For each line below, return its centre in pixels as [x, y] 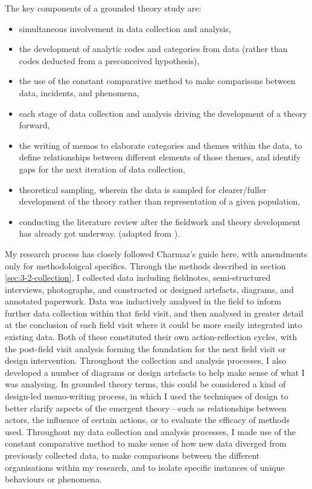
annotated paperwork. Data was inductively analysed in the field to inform [143, 301]
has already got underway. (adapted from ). [100, 233]
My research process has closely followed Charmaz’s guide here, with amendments [156, 253]
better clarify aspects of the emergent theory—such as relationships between [146, 408]
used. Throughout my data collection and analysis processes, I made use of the [151, 431]
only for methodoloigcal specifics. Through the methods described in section [145, 265]
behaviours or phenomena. [53, 479]
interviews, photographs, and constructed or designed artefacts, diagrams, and [149, 289]
